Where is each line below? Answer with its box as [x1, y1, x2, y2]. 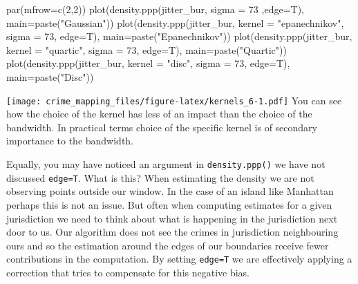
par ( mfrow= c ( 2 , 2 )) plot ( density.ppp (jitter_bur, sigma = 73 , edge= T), [6, 2, 304, 16]
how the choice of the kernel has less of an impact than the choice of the [6, 106, 312, 121]
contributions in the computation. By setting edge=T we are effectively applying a [6, 252, 352, 266]
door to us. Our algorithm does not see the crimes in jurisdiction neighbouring [6, 225, 339, 239]
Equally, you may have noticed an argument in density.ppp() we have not [6, 157, 326, 171]
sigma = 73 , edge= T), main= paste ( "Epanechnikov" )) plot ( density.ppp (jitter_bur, [6, 29, 352, 44]
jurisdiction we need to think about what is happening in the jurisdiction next [6, 211, 338, 225]
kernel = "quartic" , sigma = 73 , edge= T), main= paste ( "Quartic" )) [6, 42, 287, 57]
